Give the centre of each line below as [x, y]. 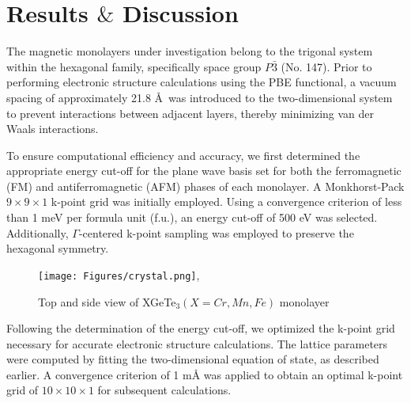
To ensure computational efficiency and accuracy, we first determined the [183, 155]
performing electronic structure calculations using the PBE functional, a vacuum [202, 82]
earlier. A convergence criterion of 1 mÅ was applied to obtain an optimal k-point [205, 374]
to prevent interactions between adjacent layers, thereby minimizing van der [190, 113]
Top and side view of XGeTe [107, 301]
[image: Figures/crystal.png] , [119, 274]
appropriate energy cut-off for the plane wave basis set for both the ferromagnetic [204, 171]
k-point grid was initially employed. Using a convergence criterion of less [226, 201]
